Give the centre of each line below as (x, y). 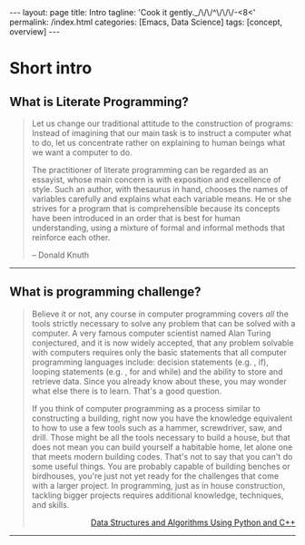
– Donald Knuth (60, 255)
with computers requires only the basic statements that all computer (159, 352)
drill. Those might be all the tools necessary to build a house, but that (161, 437)
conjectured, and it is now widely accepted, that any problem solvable (162, 343)
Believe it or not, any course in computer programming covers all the (160, 314)
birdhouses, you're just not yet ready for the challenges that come (155, 476)
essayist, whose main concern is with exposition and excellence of (156, 180)
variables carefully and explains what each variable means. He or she (162, 199)
